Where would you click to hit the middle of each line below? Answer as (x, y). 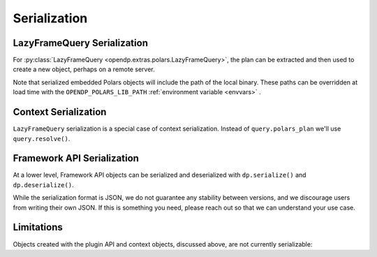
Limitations (38, 227)
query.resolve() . (42, 138)
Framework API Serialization (76, 158)
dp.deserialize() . (43, 184)
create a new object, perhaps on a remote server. (84, 69)
